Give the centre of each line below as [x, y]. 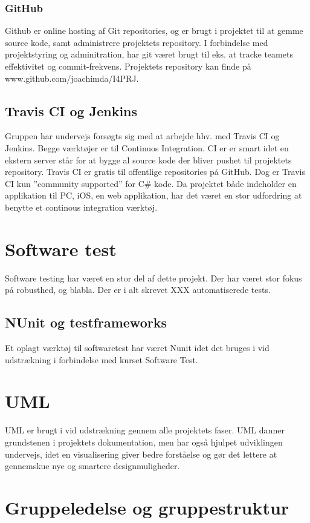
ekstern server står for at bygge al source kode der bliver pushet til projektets [148, 160]
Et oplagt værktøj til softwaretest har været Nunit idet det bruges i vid [137, 348]
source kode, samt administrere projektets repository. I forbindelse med [137, 42]
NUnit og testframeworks [86, 322]
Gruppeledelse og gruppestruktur [147, 507]
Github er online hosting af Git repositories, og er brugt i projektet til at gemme [154, 31]
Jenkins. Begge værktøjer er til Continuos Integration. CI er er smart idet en [147, 147]
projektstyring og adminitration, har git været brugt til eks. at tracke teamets [149, 54]
